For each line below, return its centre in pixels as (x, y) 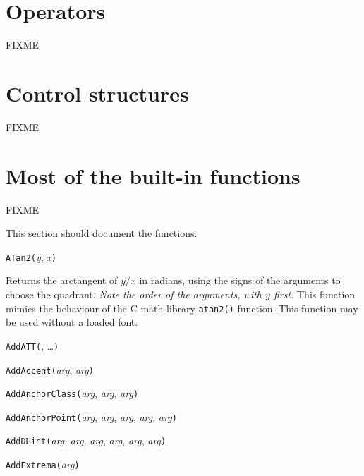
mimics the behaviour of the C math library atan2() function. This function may (182, 308)
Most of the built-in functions (153, 175)
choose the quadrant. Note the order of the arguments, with (134, 294)
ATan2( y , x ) (31, 256)
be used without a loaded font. (72, 322)
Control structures (97, 93)
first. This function (314, 294)
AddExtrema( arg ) (43, 464)
